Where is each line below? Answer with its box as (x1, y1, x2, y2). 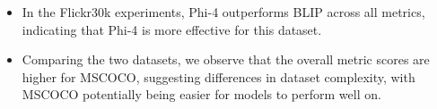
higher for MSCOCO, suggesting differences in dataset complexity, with (22, 67, 415, 86)
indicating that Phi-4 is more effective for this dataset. (22, 20, 322, 38)
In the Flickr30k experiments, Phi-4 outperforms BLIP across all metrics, (22, 3, 425, 21)
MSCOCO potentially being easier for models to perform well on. (22, 85, 381, 104)
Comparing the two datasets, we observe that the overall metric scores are (22, 50, 430, 69)
